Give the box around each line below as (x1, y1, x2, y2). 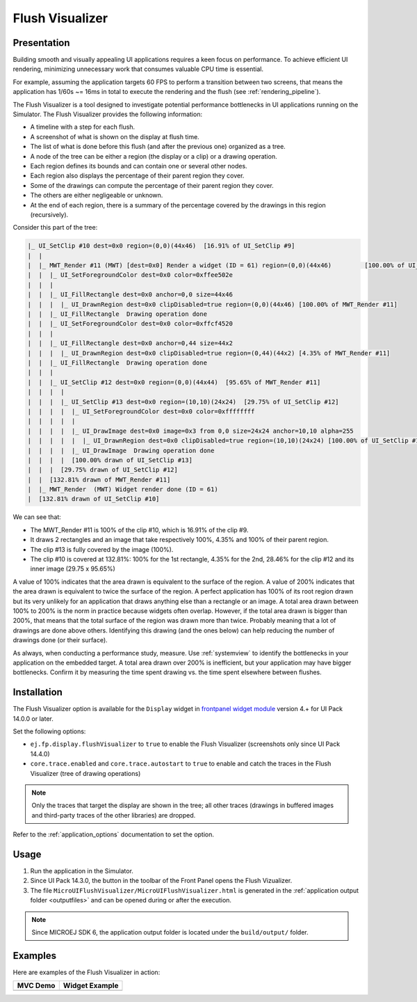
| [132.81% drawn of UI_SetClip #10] (27, 495, 160, 503)
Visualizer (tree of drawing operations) (30, 769, 141, 777)
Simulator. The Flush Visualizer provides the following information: (13, 110, 203, 118)
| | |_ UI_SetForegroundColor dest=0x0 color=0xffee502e (27, 271, 233, 279)
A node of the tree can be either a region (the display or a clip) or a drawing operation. (30, 152, 277, 160)
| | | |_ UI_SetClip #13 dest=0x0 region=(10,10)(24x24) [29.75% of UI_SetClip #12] (27, 397, 340, 406)
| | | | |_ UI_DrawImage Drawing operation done (27, 446, 215, 454)
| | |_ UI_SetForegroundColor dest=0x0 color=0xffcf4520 (27, 320, 233, 328)
